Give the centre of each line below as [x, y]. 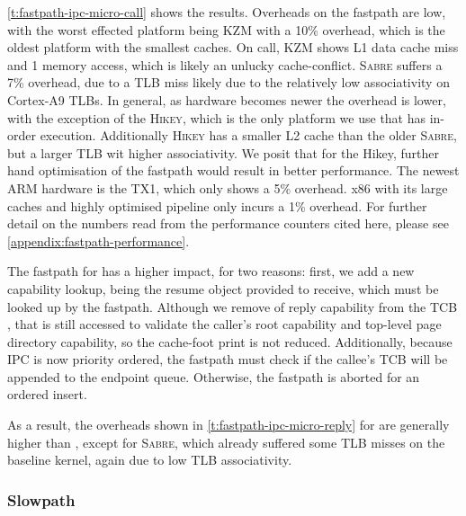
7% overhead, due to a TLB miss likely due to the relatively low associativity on [229, 82]
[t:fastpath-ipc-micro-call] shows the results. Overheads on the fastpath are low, [227, 12]
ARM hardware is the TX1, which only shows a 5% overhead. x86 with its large [228, 187]
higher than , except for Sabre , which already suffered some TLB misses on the [226, 442]
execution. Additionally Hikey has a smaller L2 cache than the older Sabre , [248, 135]
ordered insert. [47, 394]
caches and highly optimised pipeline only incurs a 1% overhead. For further [217, 205]
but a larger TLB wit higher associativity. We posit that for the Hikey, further [224, 152]
